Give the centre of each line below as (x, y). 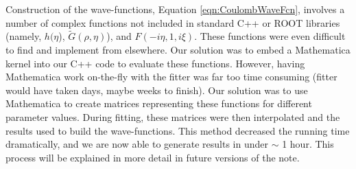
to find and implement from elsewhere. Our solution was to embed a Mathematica (178, 49)
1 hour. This (308, 144)
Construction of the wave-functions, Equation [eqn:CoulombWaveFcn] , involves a (175, 9)
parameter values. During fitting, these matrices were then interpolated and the (173, 116)
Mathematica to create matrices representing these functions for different (159, 103)
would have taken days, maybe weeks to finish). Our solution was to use (157, 90)
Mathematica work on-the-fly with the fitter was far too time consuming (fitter (171, 77)
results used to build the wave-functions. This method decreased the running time (178, 130)
